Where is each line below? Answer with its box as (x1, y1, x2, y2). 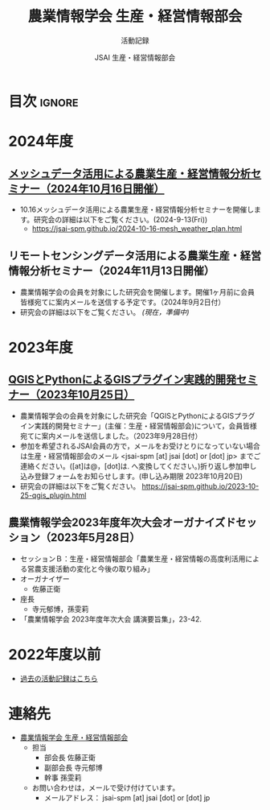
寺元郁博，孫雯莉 (31, 604, 89, 614)
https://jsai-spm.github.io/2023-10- (141, 481, 260, 491)
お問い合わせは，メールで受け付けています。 (31, 783, 180, 793)
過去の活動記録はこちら (19, 673, 98, 683)
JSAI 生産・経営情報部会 (94, 52, 176, 62)
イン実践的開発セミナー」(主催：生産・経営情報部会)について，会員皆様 (19, 420, 257, 431)
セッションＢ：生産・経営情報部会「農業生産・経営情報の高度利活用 (19, 553, 246, 564)
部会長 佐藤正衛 (43, 753, 96, 762)
